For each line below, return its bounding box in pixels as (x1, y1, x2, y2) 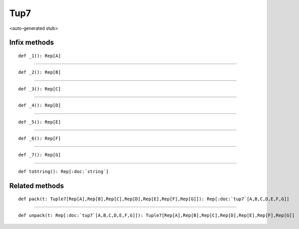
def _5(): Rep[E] (18, 119, 61, 125)
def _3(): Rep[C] (18, 86, 61, 92)
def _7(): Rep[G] (18, 152, 61, 158)
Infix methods (9, 38, 54, 47)
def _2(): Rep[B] (18, 70, 61, 75)
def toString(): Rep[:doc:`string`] (18, 168, 109, 174)
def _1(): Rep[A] (18, 53, 61, 59)
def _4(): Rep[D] (18, 102, 61, 108)
